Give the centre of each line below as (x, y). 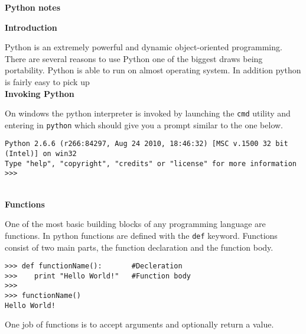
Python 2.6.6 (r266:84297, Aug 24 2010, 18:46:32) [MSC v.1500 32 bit (147, 144)
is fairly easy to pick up (47, 81)
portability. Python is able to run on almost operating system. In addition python (153, 70)
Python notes (33, 7)
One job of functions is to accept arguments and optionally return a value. (139, 324)
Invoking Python (40, 93)
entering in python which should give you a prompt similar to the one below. (144, 124)
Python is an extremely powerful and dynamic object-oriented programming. (144, 47)
